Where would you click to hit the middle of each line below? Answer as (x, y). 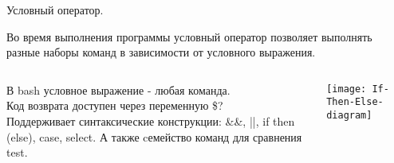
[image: (347, 89)
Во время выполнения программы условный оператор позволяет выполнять (189, 36)
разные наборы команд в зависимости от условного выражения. (161, 52)
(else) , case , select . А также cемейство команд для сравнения (154, 136)
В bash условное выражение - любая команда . (118, 89)
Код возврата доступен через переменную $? (115, 105)
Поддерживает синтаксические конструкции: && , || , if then (151, 120)
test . (17, 152)
